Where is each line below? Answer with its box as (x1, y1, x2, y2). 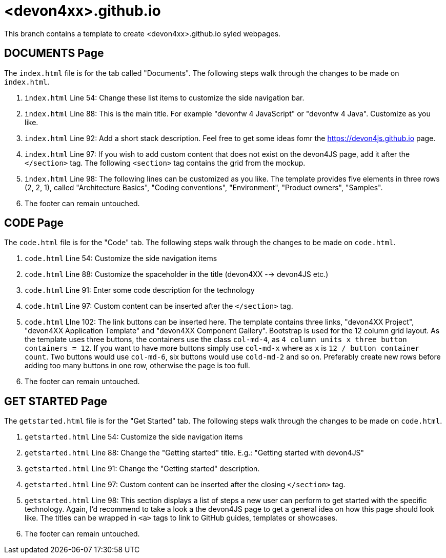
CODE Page (4, 216, 64, 230)
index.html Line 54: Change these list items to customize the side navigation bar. (25, 93, 305, 102)
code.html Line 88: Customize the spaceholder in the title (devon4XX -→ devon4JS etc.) (25, 270, 329, 279)
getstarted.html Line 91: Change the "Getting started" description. (25, 464, 260, 473)
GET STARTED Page (4, 394, 107, 408)
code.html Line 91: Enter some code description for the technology (25, 286, 255, 295)
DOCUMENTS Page (4, 47, 104, 60)
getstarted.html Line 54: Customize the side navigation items (25, 432, 243, 442)
